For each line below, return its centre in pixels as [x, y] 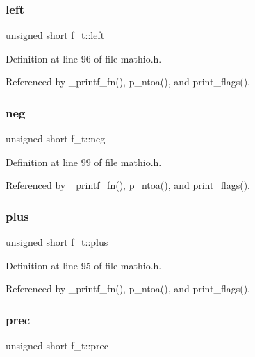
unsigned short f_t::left [55, 35]
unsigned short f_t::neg [56, 139]
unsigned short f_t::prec [57, 346]
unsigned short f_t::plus [57, 242]
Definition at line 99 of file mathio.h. [84, 161]
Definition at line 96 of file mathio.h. [84, 58]
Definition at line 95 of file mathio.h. [84, 265]
